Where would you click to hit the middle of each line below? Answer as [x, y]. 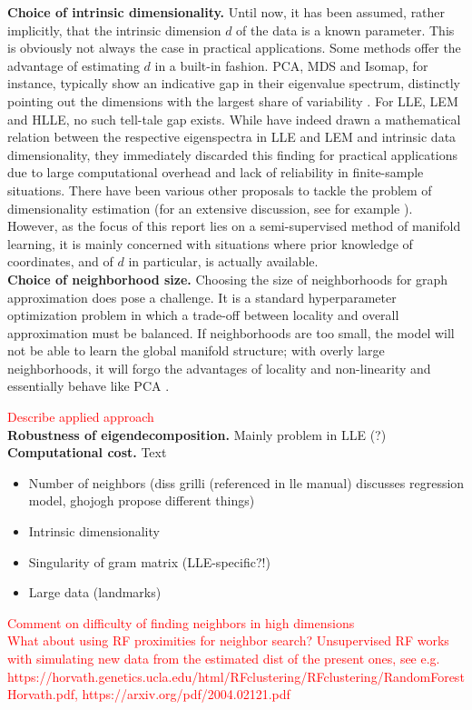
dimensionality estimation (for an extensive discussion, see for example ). [210, 208]
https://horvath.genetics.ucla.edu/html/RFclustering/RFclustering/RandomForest [236, 676]
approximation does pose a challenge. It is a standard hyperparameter [202, 297]
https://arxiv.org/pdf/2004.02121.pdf [186, 694]
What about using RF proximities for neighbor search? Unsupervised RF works [228, 640]
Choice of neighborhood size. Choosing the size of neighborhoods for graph [228, 279]
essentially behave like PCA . [88, 386]
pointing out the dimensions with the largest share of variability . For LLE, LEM [233, 100]
